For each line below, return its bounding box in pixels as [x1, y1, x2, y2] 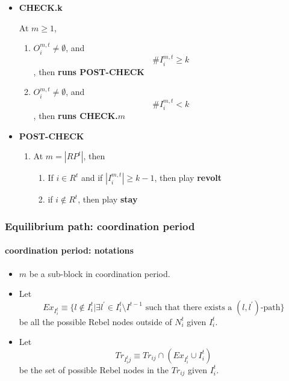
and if [81, 171, 103, 184]
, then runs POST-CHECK [33, 65, 144, 78]
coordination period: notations [5, 244, 134, 257]
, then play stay [78, 193, 138, 206]
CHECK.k [19, 1, 63, 13]
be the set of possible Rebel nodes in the [19, 363, 169, 376]
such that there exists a [145, 303, 232, 312]
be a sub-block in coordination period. [29, 267, 170, 279]
